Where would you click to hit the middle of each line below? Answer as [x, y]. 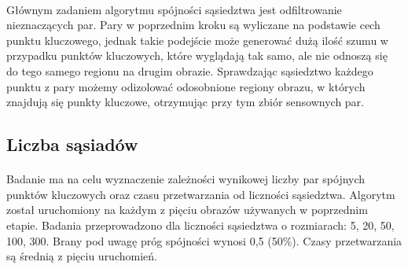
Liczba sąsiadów [72, 144]
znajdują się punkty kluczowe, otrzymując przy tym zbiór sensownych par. [185, 102]
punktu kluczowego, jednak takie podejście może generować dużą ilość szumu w [197, 40]
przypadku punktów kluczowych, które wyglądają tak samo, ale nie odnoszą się [197, 55]
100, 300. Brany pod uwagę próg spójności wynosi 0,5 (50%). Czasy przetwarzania [204, 240]
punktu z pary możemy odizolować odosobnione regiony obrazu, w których [186, 86]
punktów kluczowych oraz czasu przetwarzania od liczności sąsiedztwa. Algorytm [201, 194]
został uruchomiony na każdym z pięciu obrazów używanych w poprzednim [187, 210]
